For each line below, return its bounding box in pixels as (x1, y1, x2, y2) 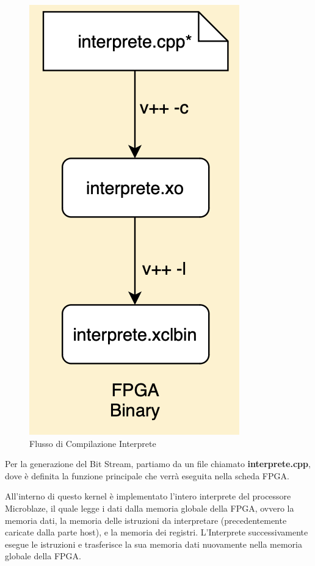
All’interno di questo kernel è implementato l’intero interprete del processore (5, 490, 291, 503)
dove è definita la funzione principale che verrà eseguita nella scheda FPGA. (5, 469, 289, 482)
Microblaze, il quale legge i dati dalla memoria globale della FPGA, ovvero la (5, 501, 294, 514)
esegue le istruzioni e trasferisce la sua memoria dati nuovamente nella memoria (5, 537, 303, 550)
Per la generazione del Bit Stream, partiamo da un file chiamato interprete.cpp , (5, 457, 311, 470)
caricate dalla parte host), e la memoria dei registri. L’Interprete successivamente (5, 526, 308, 539)
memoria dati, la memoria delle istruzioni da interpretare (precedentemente (5, 513, 287, 526)
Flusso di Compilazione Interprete (29, 437, 156, 449)
